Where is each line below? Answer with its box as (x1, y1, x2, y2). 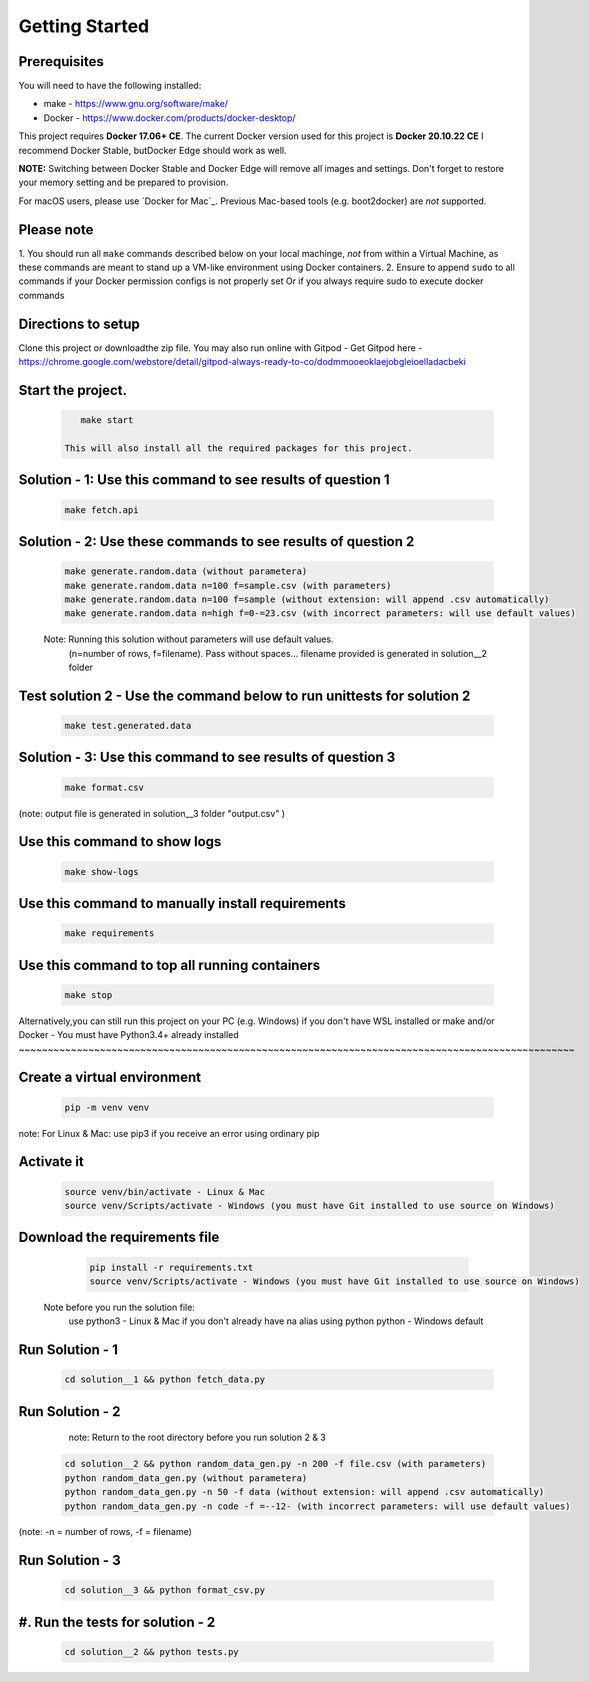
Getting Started (18, 15, 150, 37)
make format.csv (64, 781, 145, 793)
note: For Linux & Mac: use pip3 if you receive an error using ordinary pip (18, 1127, 320, 1139)
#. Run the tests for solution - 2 (18, 1613, 216, 1630)
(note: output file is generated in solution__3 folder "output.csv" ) (18, 807, 285, 819)
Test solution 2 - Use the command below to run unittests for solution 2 (18, 687, 471, 704)
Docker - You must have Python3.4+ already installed (18, 1029, 239, 1041)
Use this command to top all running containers (18, 956, 321, 974)
